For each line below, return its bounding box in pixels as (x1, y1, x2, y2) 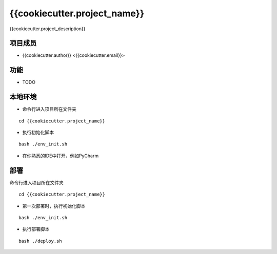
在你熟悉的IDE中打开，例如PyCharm (22, 153, 99, 159)
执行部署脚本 (22, 226, 50, 232)
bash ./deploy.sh (18, 238, 62, 244)
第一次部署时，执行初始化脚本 (22, 203, 86, 209)
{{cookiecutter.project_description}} (9, 26, 86, 32)
